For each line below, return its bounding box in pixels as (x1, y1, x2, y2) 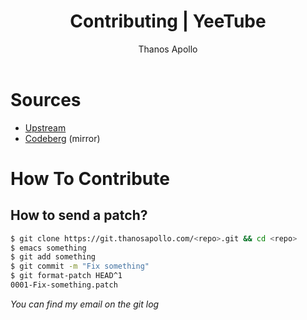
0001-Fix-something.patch (10, 280, 118, 290)
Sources (10, 88, 82, 111)
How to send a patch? (10, 207, 148, 224)
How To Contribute (10, 167, 170, 190)
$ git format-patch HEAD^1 (10, 271, 123, 281)
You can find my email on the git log (10, 298, 160, 310)
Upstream (24, 121, 67, 134)
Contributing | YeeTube (69, 10, 267, 33)
